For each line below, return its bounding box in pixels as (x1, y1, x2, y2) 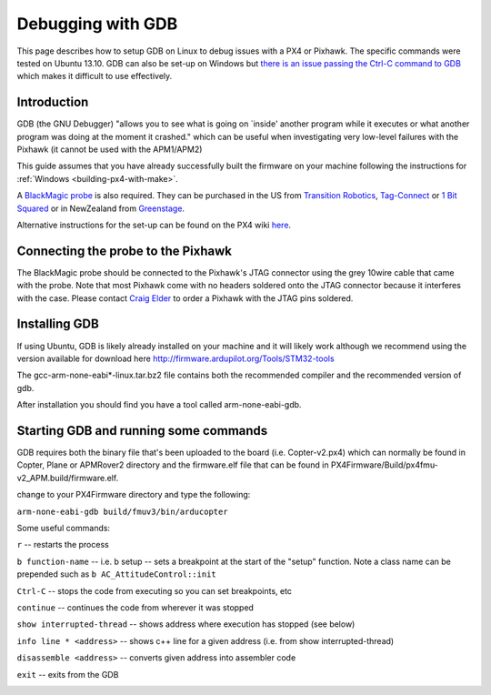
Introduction (16, 95, 89, 110)
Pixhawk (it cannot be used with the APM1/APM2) (16, 144, 203, 155)
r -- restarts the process (16, 539, 109, 550)
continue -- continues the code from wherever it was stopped (16, 601, 255, 613)
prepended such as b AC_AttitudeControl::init (16, 569, 217, 579)
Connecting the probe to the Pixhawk (16, 243, 232, 258)
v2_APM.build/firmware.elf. (16, 472, 119, 483)
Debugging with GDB (16, 14, 178, 34)
